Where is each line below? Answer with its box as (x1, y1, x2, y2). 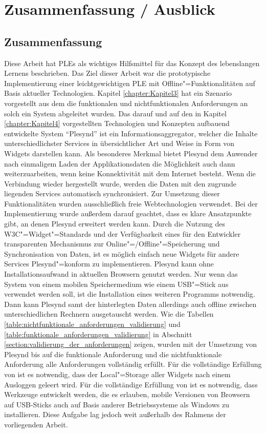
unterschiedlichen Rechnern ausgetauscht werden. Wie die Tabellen (4, 308, 214, 319)
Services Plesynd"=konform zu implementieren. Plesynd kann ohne (4, 258, 214, 269)
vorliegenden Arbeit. (4, 419, 68, 429)
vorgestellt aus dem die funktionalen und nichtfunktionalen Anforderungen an (4, 97, 248, 108)
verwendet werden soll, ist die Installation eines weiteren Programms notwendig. (4, 288, 255, 299)
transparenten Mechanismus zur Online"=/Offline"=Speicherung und (4, 238, 220, 249)
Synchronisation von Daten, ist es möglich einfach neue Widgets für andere (4, 248, 239, 259)
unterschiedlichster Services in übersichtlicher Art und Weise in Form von (4, 138, 235, 149)
